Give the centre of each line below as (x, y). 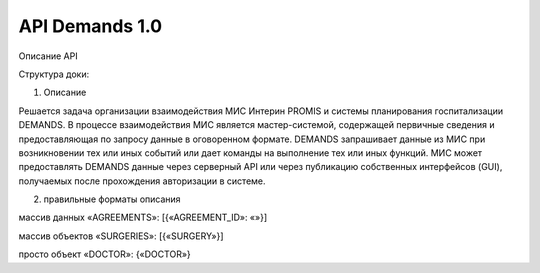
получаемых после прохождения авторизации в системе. (142, 181)
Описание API (48, 56)
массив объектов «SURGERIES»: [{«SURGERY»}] (121, 236)
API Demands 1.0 (90, 26)
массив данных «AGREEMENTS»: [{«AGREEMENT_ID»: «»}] (143, 217)
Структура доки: (54, 74)
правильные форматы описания (112, 199)
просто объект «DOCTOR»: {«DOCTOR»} (105, 254)
